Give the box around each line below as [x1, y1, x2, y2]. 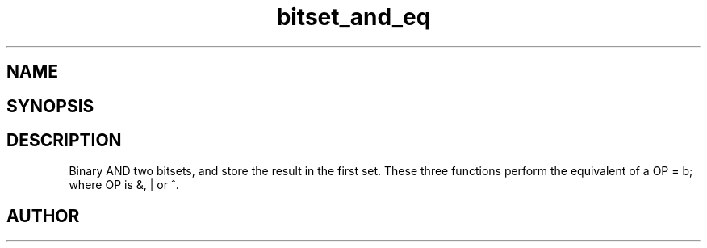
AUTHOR [6, 205, 80, 226]
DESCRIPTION [6, 130, 122, 151]
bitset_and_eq [276, 3, 431, 31]
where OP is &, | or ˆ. [69, 178, 179, 192]
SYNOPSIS [6, 95, 94, 116]
